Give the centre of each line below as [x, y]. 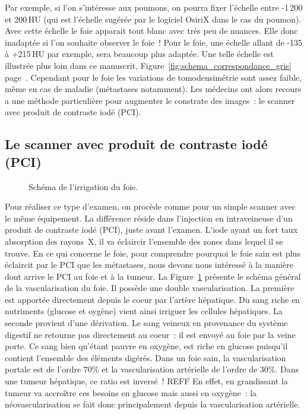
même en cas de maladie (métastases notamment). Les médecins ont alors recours [153, 89]
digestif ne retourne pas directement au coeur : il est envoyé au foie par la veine [150, 334]
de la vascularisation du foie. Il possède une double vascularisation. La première [150, 288]
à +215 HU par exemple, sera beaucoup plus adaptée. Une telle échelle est [139, 54]
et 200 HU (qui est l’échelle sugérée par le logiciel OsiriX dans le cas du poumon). [153, 19]
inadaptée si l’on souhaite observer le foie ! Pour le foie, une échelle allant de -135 [154, 42]
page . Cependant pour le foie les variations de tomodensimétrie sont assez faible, [153, 77]
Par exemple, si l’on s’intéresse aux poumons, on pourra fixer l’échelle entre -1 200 [154, 7]
